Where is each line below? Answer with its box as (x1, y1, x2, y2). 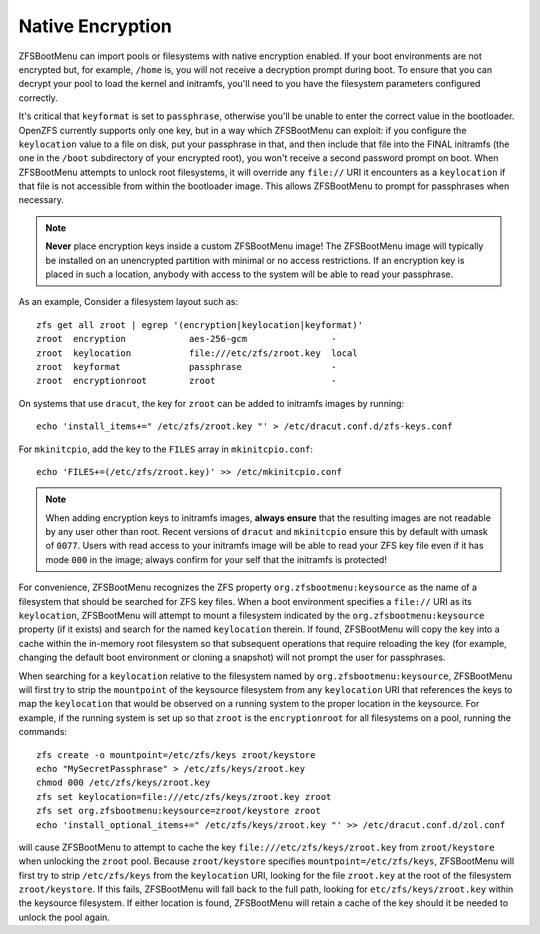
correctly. (18, 91, 59, 104)
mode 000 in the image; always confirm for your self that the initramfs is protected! (45, 553, 387, 565)
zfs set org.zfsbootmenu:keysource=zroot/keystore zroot (36, 805, 322, 817)
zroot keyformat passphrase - (36, 361, 337, 372)
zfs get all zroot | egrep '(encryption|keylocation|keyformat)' (36, 319, 364, 330)
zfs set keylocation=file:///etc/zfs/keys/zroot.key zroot (36, 791, 332, 802)
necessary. (18, 194, 65, 206)
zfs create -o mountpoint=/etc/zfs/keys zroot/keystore (36, 749, 316, 760)
